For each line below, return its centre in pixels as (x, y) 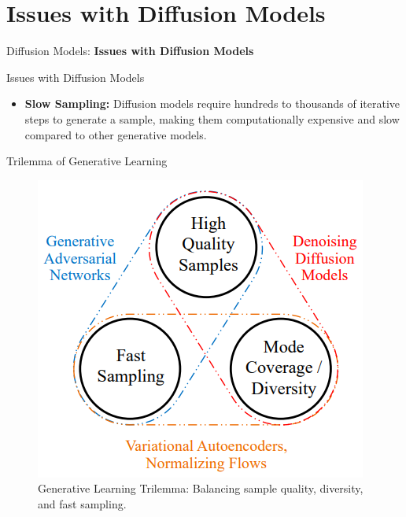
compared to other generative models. (116, 134)
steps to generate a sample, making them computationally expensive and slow (212, 118)
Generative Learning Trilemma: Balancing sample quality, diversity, (201, 488)
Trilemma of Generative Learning (87, 161)
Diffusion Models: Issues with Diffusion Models (130, 51)
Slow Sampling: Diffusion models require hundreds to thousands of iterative (212, 103)
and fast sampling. (82, 503)
